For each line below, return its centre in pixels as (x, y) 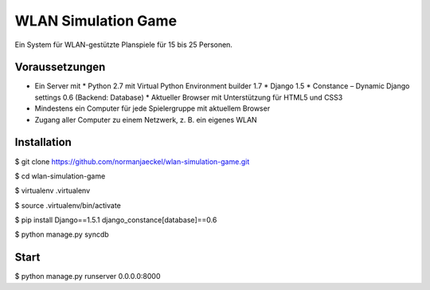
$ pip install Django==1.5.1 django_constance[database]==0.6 (116, 220)
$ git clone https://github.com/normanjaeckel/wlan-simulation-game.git (132, 161)
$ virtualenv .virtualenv (53, 190)
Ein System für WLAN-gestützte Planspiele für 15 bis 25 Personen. (123, 45)
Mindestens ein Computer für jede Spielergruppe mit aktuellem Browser (152, 108)
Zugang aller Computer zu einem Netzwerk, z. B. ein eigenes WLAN (146, 120)
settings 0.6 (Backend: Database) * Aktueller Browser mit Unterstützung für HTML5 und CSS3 (189, 97)
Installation (43, 142)
